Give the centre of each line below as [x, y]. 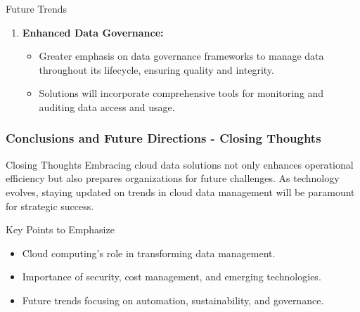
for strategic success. [50, 206]
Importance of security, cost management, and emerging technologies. [172, 277]
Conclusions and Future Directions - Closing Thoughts [163, 138]
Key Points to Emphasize [60, 229]
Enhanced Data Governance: [93, 32]
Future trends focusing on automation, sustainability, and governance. [173, 300]
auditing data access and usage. [107, 106]
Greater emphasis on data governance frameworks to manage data [181, 56]
